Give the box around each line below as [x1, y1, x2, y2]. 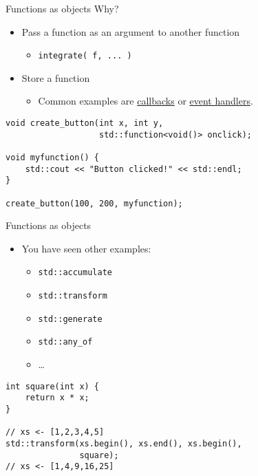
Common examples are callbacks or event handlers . [38, 94, 253, 108]
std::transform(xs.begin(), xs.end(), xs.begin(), [6, 438, 242, 448]
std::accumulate [38, 268, 112, 278]
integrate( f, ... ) [38, 51, 132, 61]
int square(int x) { [6, 381, 100, 391]
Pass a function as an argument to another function [21, 24, 240, 39]
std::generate [38, 314, 103, 324]
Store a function [21, 70, 90, 85]
